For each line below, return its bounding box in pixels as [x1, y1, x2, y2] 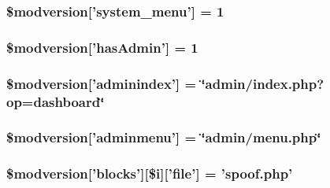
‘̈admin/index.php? [201, 73, 324, 93]
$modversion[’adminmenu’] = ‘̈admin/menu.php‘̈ [6, 127, 321, 147]
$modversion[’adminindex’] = [6, 73, 197, 93]
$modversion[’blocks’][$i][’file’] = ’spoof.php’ [6, 164, 293, 183]
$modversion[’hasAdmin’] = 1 [6, 37, 198, 57]
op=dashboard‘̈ [6, 91, 105, 111]
